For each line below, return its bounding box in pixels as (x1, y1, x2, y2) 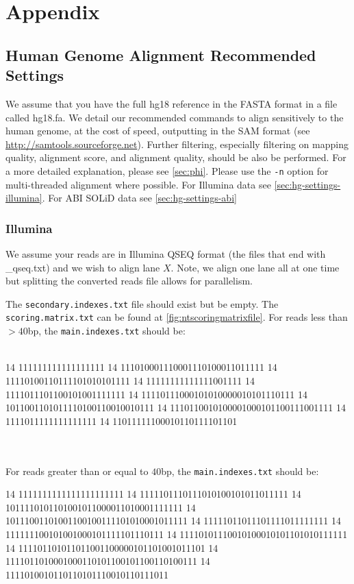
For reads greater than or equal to (5, 463, 149, 478)
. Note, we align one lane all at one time (170, 260, 340, 274)
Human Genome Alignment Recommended (5, 44, 316, 65)
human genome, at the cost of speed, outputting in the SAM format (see (5, 123, 310, 138)
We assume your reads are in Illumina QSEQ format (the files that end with (5, 247, 326, 260)
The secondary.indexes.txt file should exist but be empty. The (5, 296, 279, 311)
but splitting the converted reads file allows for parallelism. (5, 273, 253, 288)
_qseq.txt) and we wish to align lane (5, 260, 160, 274)
